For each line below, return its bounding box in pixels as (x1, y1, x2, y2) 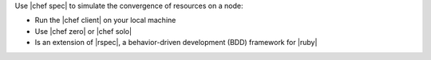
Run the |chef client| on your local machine (34, 16, 176, 25)
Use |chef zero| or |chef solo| (34, 26, 132, 36)
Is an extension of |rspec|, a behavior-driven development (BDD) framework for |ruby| (34, 38, 318, 47)
